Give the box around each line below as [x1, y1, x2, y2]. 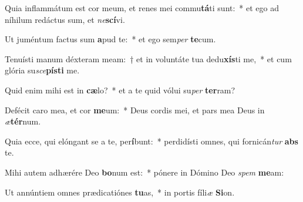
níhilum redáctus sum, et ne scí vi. [5, 13, 125, 25]
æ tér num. [5, 115, 41, 127]
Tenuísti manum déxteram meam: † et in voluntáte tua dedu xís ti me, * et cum [5, 52, 292, 65]
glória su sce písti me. [5, 64, 80, 76]
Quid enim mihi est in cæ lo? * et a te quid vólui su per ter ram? [5, 83, 235, 96]
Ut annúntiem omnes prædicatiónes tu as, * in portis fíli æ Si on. [5, 186, 235, 198]
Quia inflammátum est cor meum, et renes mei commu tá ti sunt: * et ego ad [5, 2, 280, 14]
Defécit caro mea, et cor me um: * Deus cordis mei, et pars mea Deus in [5, 103, 265, 116]
